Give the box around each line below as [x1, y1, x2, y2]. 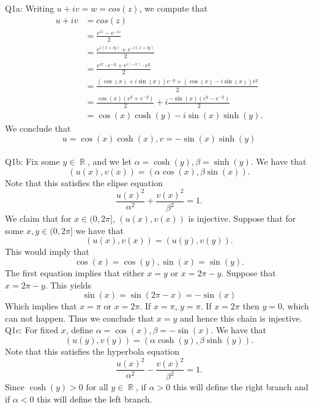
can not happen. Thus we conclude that [5, 311, 154, 324]
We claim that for [5, 212, 72, 225]
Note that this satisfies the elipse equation [5, 176, 163, 189]
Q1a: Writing [5, 2, 54, 14]
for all [86, 380, 108, 393]
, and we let [88, 155, 132, 168]
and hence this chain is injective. [180, 311, 302, 324]
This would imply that [5, 245, 89, 258]
